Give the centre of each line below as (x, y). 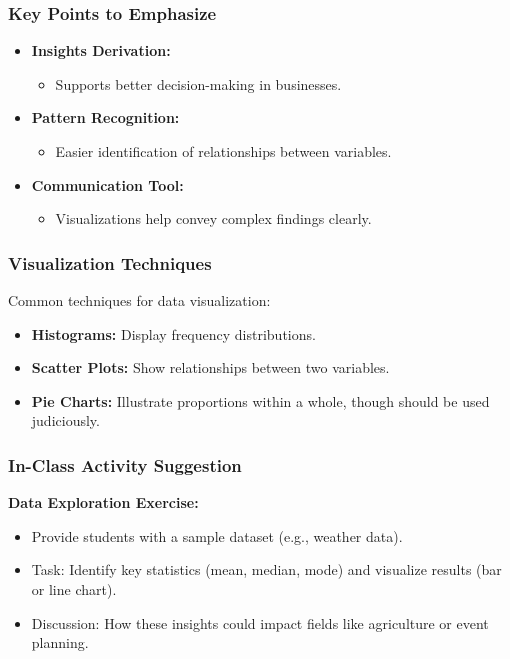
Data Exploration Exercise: (103, 502)
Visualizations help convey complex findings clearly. (213, 218)
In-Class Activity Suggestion (125, 464)
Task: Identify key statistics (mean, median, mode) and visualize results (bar (266, 569)
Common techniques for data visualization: (139, 300)
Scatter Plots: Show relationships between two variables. (210, 367)
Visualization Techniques (110, 262)
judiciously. (65, 420)
